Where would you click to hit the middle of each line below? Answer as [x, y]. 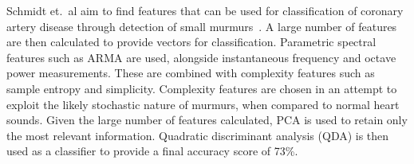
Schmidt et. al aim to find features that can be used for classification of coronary [205, 10]
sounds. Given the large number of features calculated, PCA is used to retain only [207, 120]
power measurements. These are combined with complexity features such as [191, 73]
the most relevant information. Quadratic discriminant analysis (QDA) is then [198, 135]
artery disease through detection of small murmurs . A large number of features [202, 26]
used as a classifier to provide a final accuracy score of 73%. [152, 151]
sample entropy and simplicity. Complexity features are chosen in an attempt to [202, 88]
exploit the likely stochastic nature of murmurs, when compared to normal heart [203, 104]
